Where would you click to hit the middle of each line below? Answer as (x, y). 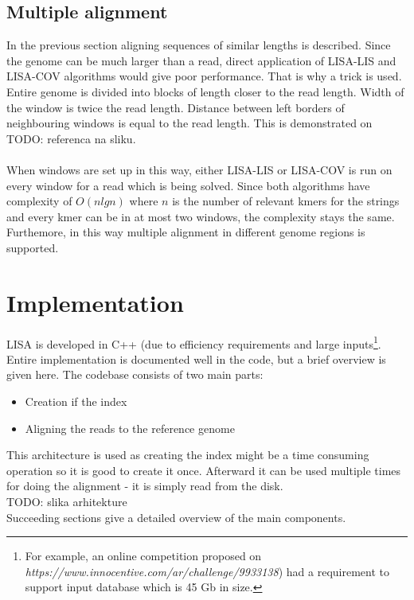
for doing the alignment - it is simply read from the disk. (145, 486)
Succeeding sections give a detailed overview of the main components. (176, 517)
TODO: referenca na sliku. (71, 138)
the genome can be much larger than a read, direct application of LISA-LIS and (201, 60)
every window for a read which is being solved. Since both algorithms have (188, 185)
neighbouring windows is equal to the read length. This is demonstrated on (189, 123)
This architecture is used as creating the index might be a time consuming (188, 455)
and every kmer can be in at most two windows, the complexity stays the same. (201, 216)
